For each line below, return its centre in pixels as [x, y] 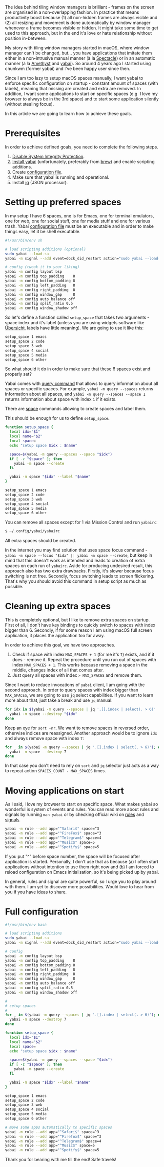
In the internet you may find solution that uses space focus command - [76, 550]
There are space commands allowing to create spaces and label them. [76, 409]
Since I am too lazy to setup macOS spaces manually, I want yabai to [74, 78]
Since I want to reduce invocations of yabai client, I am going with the [75, 685]
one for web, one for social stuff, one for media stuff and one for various [78, 221]
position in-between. [26, 38]
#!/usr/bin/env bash [26, 925]
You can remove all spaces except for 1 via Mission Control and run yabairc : [81, 522]
